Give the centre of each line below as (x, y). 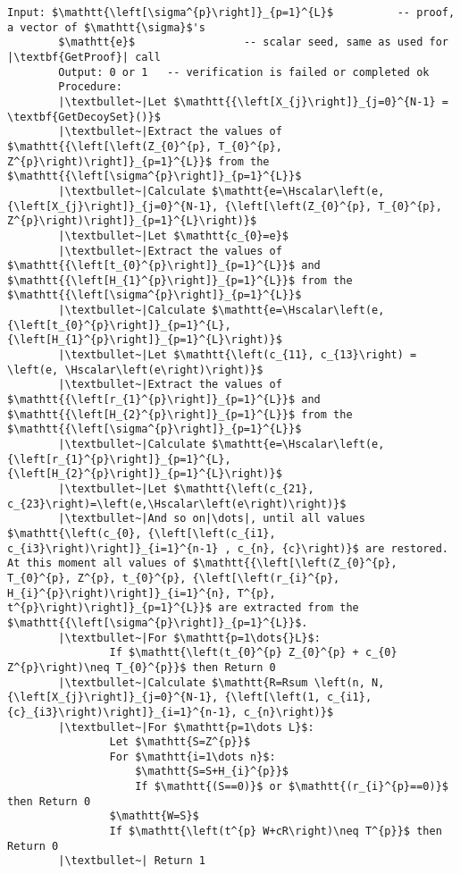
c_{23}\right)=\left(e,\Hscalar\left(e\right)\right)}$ (177, 504)
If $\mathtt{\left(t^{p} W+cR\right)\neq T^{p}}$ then (276, 832)
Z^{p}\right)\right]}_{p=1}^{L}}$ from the (138, 161)
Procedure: (90, 87)
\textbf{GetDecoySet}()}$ (84, 117)
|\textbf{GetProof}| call (84, 57)
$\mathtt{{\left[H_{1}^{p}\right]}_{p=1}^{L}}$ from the (180, 280)
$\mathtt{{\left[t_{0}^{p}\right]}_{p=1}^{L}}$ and (164, 266)
